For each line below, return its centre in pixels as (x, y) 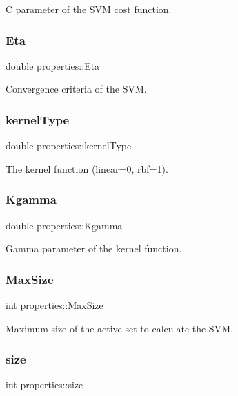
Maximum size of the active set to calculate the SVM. (119, 328)
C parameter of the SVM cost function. (89, 9)
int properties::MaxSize (54, 305)
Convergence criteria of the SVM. (76, 89)
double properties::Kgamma (64, 225)
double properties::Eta (53, 65)
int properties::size (44, 385)
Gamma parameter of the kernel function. (94, 248)
